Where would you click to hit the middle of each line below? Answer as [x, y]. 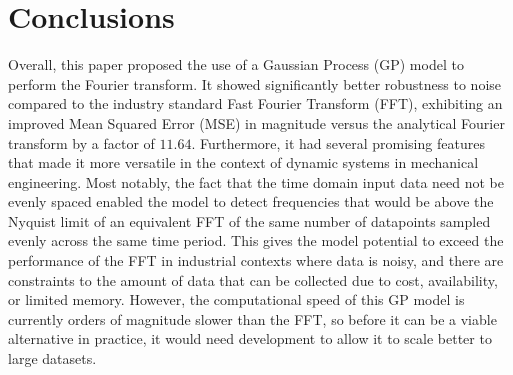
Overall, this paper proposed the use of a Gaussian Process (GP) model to [236, 64]
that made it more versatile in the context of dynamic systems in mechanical [243, 162]
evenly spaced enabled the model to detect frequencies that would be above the [251, 201]
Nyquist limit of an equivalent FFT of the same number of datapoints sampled [249, 220]
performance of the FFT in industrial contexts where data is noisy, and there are [256, 260]
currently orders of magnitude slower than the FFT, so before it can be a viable [252, 318]
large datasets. [52, 358]
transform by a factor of [81, 142]
